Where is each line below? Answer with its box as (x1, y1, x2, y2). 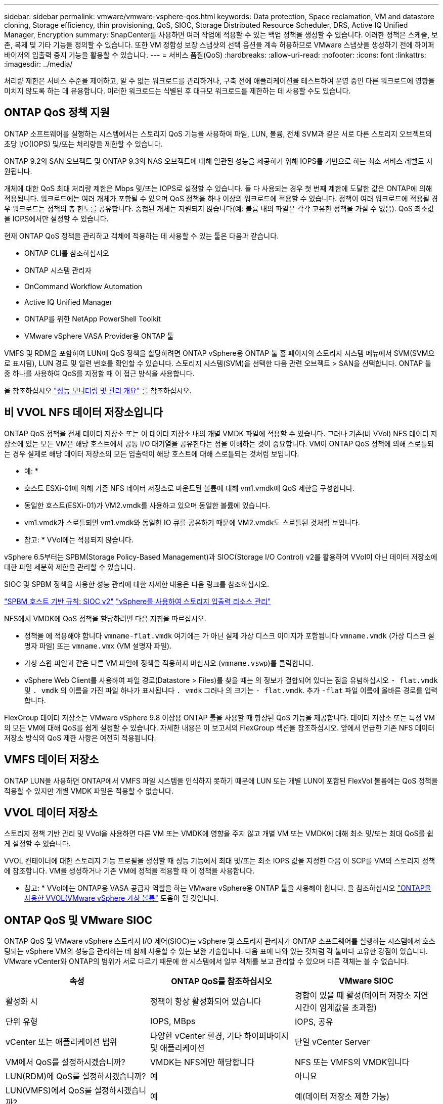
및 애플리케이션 (150, 1043, 205, 1053)
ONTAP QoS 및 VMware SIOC (4, 913, 152, 927)
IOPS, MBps (150, 1016, 196, 1027)
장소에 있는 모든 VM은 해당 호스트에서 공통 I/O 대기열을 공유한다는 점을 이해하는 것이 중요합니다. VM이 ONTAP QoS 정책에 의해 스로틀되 (4, 439, 434, 448)
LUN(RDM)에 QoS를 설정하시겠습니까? (6, 1071, 146, 1082)
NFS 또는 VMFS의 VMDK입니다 (294, 1057, 410, 1068)
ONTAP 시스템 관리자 (24, 265, 92, 274)
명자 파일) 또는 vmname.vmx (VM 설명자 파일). (24, 641, 172, 650)
